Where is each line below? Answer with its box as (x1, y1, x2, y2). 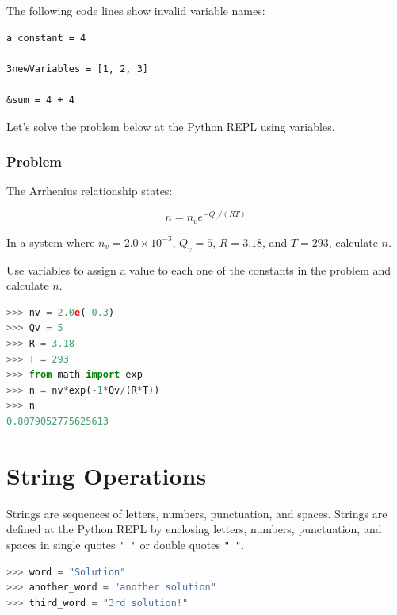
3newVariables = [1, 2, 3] (6, 63, 148, 75)
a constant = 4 (6, 32, 86, 44)
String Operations (6, 459, 207, 491)
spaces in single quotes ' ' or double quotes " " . (6, 536, 245, 552)
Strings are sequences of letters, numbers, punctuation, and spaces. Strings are (6, 505, 387, 521)
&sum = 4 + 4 (6, 94, 74, 106)
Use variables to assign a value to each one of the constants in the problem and (6, 261, 391, 278)
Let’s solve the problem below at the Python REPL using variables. (6, 117, 335, 134)
